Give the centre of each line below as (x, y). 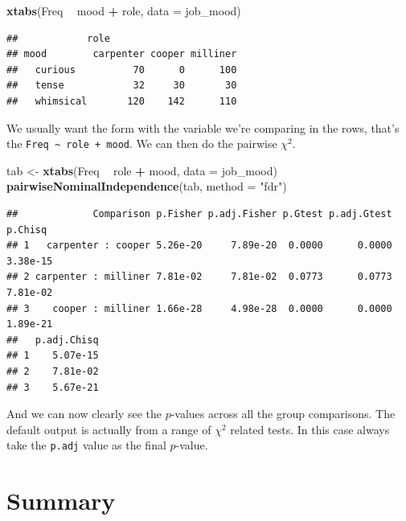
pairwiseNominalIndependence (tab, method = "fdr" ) (147, 186)
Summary (61, 500)
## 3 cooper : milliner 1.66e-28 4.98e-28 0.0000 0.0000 (199, 308)
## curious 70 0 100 (122, 70)
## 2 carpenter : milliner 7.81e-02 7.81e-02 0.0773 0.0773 (199, 277)
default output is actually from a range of (109, 429)
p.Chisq (27, 230)
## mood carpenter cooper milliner (122, 54)
